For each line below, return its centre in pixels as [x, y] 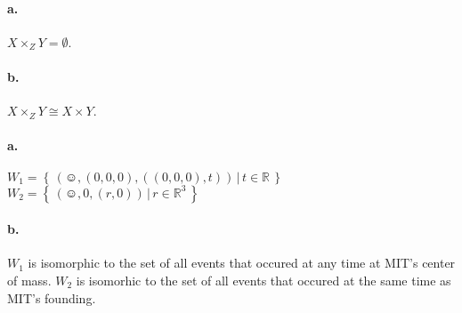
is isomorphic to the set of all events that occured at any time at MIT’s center [242, 263]
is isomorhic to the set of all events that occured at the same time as [263, 280]
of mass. [29, 280]
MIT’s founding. [52, 297]
